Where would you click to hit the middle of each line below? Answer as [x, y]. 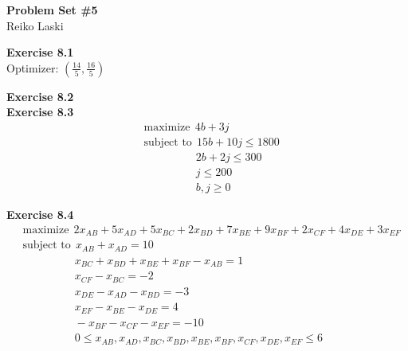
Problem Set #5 [52, 10]
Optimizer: [33, 67]
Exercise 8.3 [40, 112]
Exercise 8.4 [40, 214]
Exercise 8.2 [40, 96]
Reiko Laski [35, 25]
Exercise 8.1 [40, 52]
